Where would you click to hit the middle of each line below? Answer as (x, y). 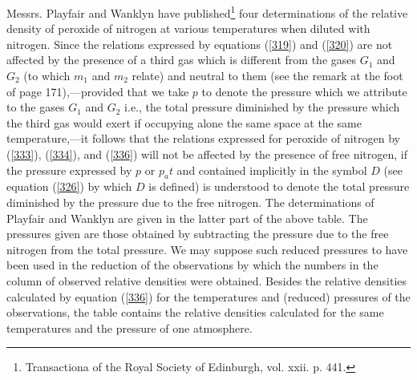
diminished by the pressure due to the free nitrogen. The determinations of (190, 202)
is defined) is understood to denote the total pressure (279, 186)
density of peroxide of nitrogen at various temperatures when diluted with (188, 28)
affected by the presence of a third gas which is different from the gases (182, 60)
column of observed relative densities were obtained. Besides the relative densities (206, 280)
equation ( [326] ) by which (69, 186)
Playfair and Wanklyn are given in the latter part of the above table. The (187, 218)
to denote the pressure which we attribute (304, 91)
